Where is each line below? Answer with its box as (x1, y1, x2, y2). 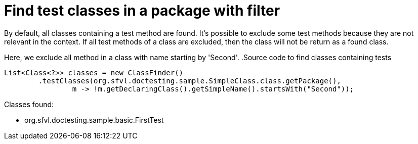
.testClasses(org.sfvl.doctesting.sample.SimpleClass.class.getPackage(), (38, 76, 341, 85)
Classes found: (4, 100, 54, 109)
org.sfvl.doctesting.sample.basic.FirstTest (24, 115, 164, 124)
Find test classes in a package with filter (4, 2, 280, 19)
